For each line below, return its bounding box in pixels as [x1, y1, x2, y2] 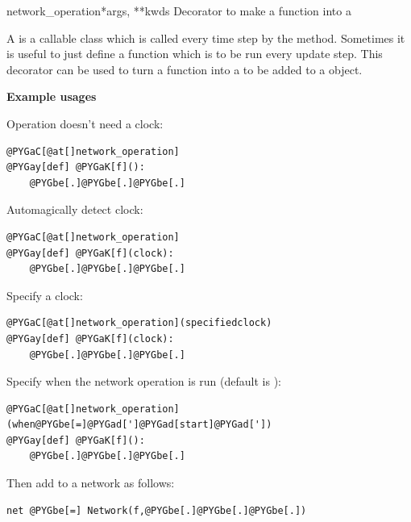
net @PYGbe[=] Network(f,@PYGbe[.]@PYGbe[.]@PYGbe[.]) [6, 504, 307, 516]
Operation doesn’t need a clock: [6, 115, 164, 132]
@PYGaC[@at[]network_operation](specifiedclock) [6, 317, 272, 329]
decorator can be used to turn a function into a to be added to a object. [6, 61, 363, 77]
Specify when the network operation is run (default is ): [6, 373, 281, 390]
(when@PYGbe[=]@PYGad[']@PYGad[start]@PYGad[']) [6, 419, 272, 431]
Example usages [6, 88, 97, 105]
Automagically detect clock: [6, 201, 143, 218]
